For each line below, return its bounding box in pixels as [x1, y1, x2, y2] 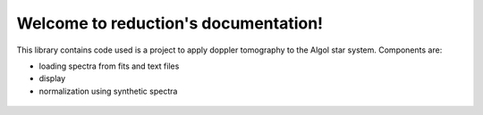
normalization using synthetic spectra [38, 86, 178, 96]
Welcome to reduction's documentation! [16, 13, 324, 33]
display [38, 73, 66, 84]
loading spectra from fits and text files [38, 61, 180, 71]
